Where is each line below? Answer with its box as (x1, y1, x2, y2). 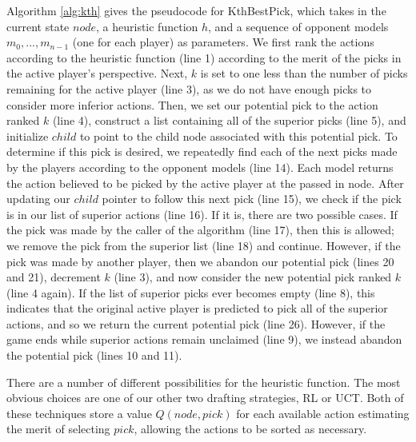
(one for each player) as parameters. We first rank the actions (72, 34, 374, 50)
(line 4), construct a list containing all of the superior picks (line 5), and (52, 112, 406, 129)
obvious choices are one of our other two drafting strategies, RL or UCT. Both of (6, 389, 404, 406)
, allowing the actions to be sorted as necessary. (134, 420, 367, 437)
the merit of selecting (6, 420, 110, 437)
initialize (6, 127, 49, 144)
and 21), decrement (6, 269, 101, 285)
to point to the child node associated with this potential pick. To (79, 127, 398, 144)
